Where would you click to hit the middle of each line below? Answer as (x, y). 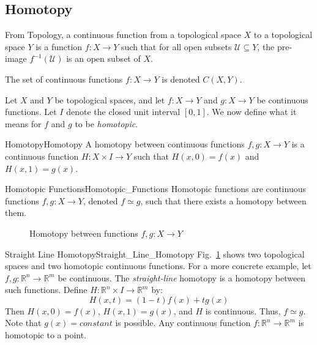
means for (23, 123)
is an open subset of (103, 58)
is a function (59, 46)
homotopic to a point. (46, 335)
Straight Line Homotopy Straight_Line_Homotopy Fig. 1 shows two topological (155, 254)
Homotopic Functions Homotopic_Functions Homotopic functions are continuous (155, 189)
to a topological (283, 35)
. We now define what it (252, 112)
